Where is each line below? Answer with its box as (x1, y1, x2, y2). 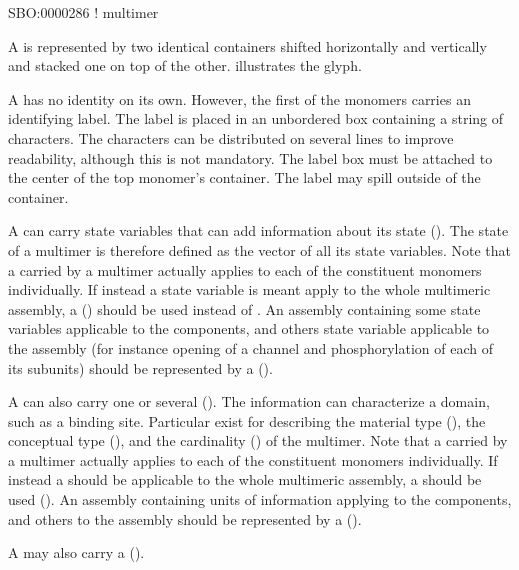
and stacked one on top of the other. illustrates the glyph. (8, 55, 362, 76)
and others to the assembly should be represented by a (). (8, 508, 362, 529)
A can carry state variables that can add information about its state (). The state (8, 220, 509, 241)
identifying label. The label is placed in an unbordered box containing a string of (8, 108, 504, 129)
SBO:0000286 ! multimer (8, 2, 159, 22)
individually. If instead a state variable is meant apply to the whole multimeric (8, 279, 491, 300)
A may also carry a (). (8, 542, 145, 563)
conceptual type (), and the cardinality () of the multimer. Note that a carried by (8, 430, 508, 451)
